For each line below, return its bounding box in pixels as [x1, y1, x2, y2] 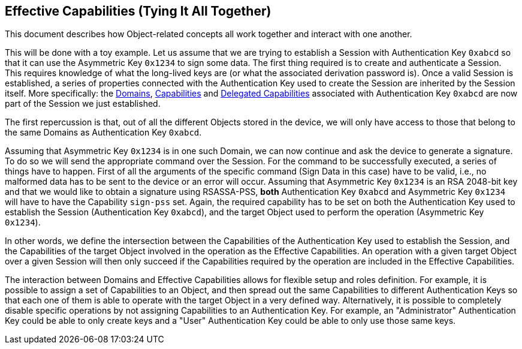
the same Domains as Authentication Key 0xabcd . [5, 127, 202, 138]
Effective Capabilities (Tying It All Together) [5, 4, 271, 19]
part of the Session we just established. [5, 98, 161, 109]
